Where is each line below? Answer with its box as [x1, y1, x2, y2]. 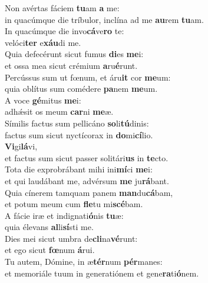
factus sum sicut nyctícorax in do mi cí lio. [5, 128, 153, 141]
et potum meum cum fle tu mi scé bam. [5, 198, 143, 210]
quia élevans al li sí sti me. [5, 221, 94, 233]
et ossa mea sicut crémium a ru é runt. [5, 59, 138, 71]
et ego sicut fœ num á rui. [5, 244, 95, 256]
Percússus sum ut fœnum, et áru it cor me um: [5, 71, 171, 83]
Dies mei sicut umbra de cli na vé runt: [5, 232, 138, 244]
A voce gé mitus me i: [5, 94, 81, 106]
